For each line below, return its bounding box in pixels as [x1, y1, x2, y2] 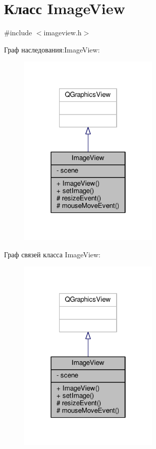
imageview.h [43, 27, 82, 38]
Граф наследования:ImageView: [4, 44, 100, 54]
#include [4, 27, 32, 38]
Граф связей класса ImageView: [4, 249, 100, 259]
